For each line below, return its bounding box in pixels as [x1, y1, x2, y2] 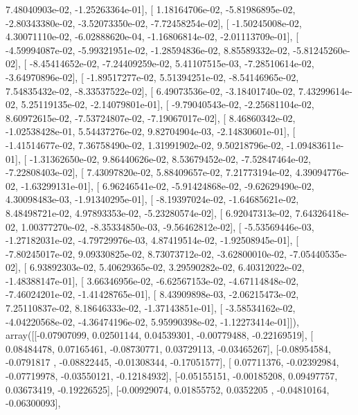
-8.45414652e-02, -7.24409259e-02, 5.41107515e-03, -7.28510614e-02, [29, 56, 314, 71]
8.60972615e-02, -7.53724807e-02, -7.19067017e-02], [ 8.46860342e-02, [6, 110, 296, 125]
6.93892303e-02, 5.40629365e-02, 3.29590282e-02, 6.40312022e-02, [29, 260, 305, 274]
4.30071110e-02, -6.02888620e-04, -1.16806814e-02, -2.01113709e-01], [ [6, 29, 299, 44]
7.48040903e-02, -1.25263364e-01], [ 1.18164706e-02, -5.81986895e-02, [6, 2, 296, 16]
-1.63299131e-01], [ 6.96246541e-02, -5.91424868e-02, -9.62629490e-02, [21, 178, 314, 193]
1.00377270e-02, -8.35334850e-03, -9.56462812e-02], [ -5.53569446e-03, [21, 219, 314, 233]
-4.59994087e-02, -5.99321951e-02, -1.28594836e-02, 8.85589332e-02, [6, 42, 290, 57]
